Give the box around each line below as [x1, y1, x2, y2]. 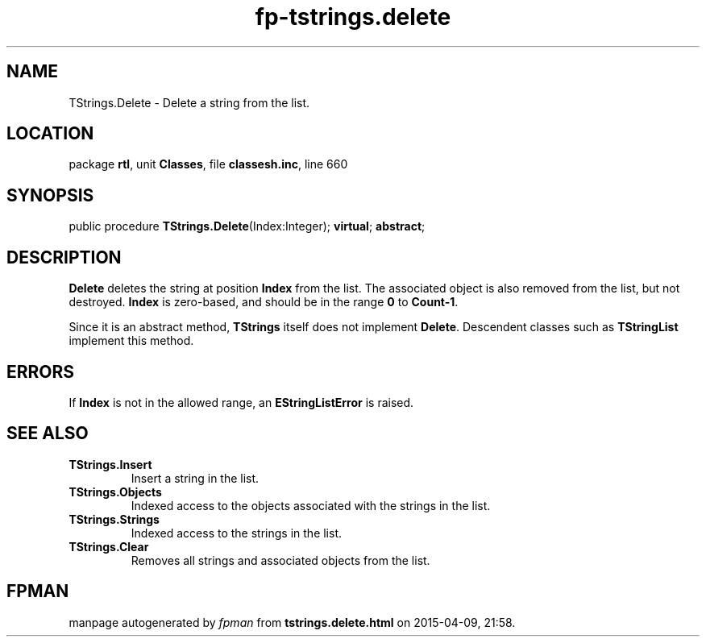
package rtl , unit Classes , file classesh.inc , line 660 [69, 157, 348, 172]
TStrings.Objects [69, 484, 162, 499]
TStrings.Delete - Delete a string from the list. [69, 95, 310, 110]
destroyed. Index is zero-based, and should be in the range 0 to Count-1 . [69, 295, 459, 309]
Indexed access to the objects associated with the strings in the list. [131, 498, 491, 512]
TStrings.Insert [69, 457, 152, 471]
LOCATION [6, 123, 94, 144]
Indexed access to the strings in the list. [131, 525, 343, 540]
